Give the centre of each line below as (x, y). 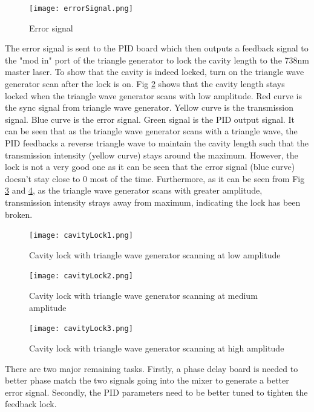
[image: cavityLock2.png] (81, 276)
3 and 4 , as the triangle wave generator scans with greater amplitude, (134, 190)
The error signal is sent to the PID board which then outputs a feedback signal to (157, 48)
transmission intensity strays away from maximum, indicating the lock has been (153, 202)
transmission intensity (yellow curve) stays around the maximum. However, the (152, 155)
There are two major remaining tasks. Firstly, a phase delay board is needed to (152, 368)
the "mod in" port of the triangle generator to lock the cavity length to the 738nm (157, 60)
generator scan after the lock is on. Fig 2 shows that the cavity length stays (145, 84)
